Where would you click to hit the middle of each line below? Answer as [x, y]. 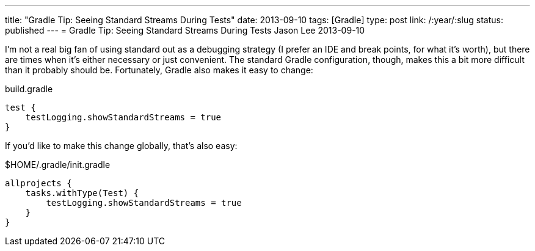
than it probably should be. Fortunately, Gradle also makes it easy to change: [159, 70]
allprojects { [38, 183]
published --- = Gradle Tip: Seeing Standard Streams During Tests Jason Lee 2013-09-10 [185, 30]
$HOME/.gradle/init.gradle [58, 165]
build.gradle [29, 89]
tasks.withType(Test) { [82, 193]
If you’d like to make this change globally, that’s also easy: [121, 146]
